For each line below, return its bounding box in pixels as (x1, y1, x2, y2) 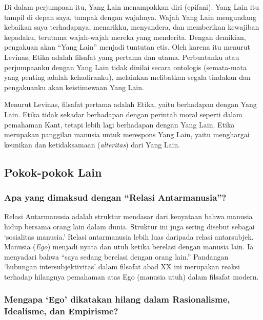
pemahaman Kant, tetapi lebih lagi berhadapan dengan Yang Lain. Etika (4, 119, 235, 130)
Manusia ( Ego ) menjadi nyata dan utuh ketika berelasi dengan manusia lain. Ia (4, 241, 254, 252)
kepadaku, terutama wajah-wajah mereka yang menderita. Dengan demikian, (4, 31, 246, 42)
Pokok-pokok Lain (4, 164, 102, 180)
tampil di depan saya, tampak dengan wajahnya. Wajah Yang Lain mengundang (4, 11, 256, 22)
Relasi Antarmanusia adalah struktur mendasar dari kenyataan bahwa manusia (4, 211, 253, 222)
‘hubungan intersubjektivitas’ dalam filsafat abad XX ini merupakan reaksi (4, 261, 240, 272)
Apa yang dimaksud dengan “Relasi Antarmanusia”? (4, 191, 227, 204)
